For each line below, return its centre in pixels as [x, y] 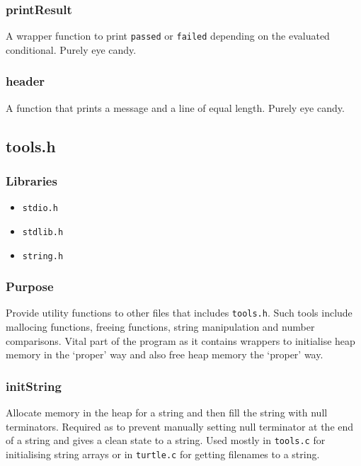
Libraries [31, 180]
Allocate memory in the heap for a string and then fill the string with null [167, 413]
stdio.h [40, 209]
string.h [43, 256]
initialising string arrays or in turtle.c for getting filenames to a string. [163, 454]
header [25, 81]
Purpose [30, 286]
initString [34, 386]
